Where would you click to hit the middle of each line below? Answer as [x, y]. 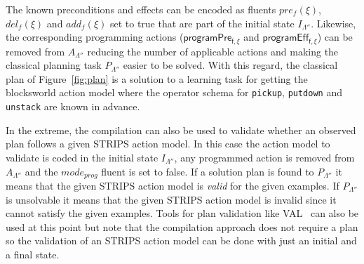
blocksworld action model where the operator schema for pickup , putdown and [174, 92]
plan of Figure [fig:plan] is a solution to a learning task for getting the [157, 78]
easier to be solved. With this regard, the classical [230, 65]
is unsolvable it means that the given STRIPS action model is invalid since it [171, 199]
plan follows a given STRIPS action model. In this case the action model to [168, 144]
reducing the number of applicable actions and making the [213, 51]
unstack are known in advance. [73, 106]
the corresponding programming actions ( [95, 37]
